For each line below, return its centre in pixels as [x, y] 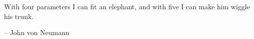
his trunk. [19, 16]
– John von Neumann [37, 32]
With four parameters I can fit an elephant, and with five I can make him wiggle [127, 6]
